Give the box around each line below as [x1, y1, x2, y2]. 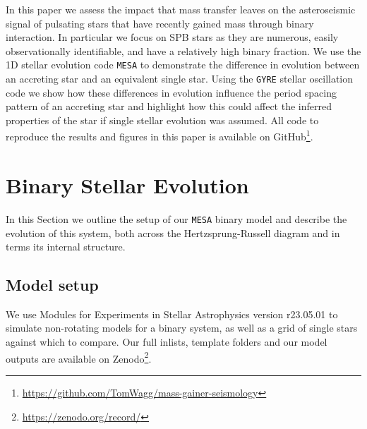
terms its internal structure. [6, 239, 126, 254]
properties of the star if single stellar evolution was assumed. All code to [6, 112, 319, 127]
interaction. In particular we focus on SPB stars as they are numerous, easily [6, 30, 339, 44]
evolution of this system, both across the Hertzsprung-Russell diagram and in [6, 225, 340, 240]
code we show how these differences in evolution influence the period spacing [6, 85, 337, 99]
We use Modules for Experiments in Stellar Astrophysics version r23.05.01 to [6, 306, 338, 321]
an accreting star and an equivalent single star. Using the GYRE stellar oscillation [6, 71, 354, 86]
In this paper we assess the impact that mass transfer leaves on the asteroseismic [6, 2, 356, 16]
